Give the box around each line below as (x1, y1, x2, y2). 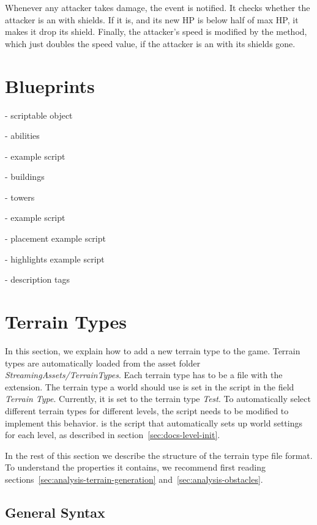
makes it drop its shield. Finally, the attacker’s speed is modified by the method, (5, 25, 307, 38)
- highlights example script (5, 252, 105, 265)
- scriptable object (5, 108, 73, 121)
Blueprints (5, 73, 95, 98)
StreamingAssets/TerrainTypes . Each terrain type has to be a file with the (5, 368, 283, 381)
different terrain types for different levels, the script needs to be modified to (5, 404, 289, 417)
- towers (5, 190, 35, 203)
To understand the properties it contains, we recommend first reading (5, 461, 266, 474)
